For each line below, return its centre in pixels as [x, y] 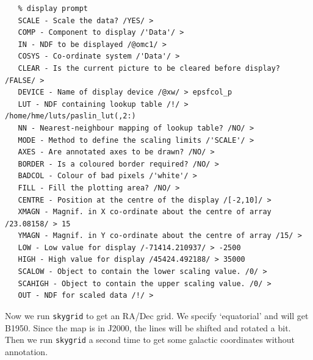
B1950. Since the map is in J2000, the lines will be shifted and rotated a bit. [148, 327]
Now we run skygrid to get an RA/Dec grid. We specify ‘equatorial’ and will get [157, 315]
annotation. [27, 351]
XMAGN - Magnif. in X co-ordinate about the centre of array [145, 212]
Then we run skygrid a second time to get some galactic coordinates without [150, 340]
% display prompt [53, 9]
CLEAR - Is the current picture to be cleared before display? [149, 68]
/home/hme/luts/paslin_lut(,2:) [70, 116]
